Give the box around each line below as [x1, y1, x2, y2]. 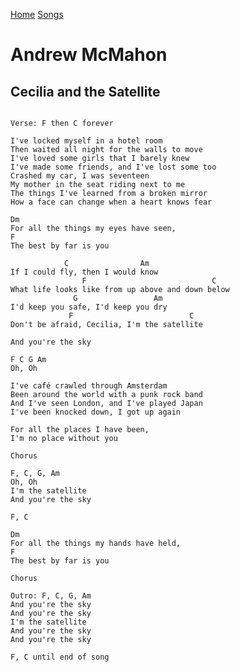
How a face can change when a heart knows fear [10, 197, 213, 207]
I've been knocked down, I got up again [10, 407, 182, 417]
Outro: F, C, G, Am [10, 591, 92, 601]
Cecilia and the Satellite [10, 83, 161, 100]
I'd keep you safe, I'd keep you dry [10, 302, 168, 312]
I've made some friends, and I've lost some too [10, 162, 217, 172]
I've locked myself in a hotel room [10, 136, 163, 146]
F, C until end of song [10, 652, 110, 662]
